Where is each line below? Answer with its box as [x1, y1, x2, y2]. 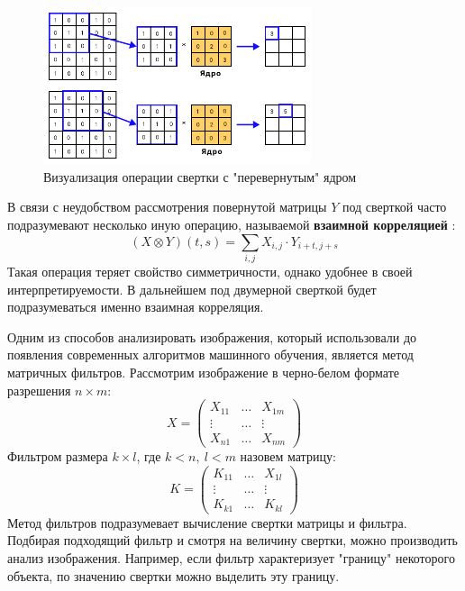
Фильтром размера [7, 447, 108, 466]
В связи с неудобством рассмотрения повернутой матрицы [7, 197, 327, 216]
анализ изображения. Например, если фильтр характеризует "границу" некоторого [7, 549, 455, 568]
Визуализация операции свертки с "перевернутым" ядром [43, 167, 357, 186]
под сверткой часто [342, 197, 447, 216]
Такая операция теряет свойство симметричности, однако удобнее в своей [7, 261, 413, 280]
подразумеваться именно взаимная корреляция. [7, 297, 264, 316]
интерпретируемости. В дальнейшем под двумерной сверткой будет [7, 279, 377, 298]
